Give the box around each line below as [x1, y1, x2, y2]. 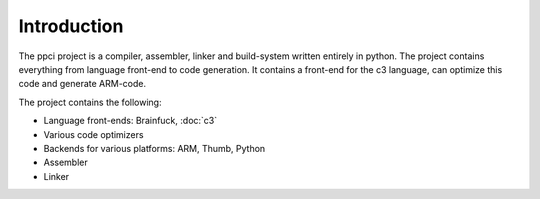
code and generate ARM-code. [18, 78, 147, 90]
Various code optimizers [43, 128, 144, 140]
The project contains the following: [18, 96, 162, 108]
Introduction [18, 15, 124, 37]
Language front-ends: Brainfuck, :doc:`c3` [43, 115, 218, 127]
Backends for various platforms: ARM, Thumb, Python [43, 142, 266, 154]
